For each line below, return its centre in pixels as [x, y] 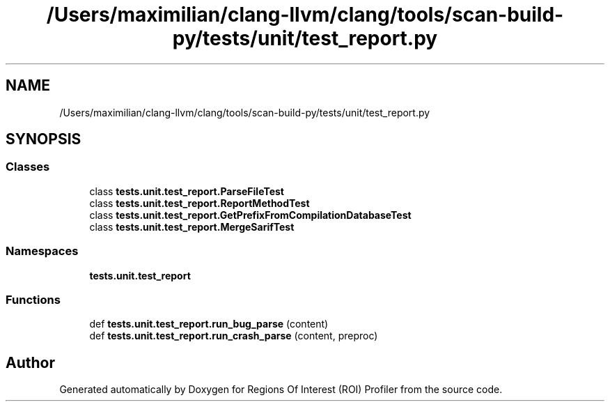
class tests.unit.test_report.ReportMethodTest [200, 203]
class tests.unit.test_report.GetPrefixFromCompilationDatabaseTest [250, 215]
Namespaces [42, 251]
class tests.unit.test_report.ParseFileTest [187, 191]
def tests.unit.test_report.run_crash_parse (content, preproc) [234, 336]
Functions [33, 299]
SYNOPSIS [44, 139]
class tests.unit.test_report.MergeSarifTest [192, 226]
